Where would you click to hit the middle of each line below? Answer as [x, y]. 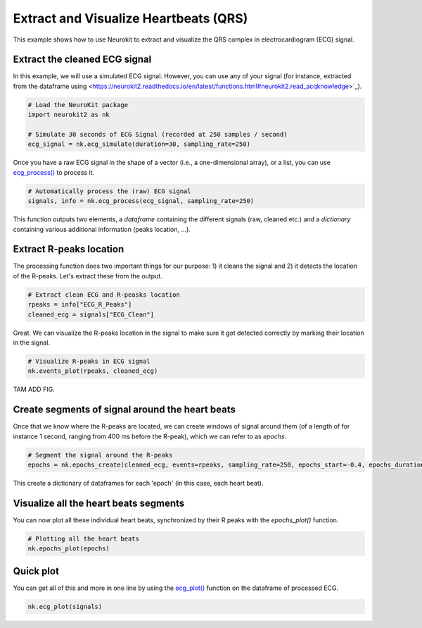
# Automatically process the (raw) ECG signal [109, 191]
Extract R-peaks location [69, 249]
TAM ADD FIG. [34, 389]
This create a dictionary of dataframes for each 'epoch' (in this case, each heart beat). [138, 483]
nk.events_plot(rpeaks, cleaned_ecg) [93, 371]
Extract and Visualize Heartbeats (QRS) [130, 18]
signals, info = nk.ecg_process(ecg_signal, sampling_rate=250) [141, 201]
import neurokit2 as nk [69, 115]
